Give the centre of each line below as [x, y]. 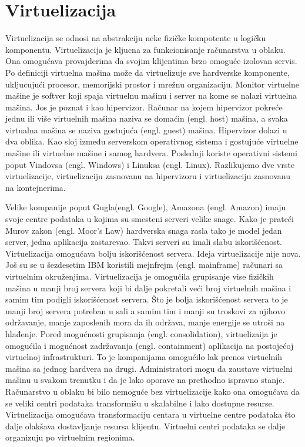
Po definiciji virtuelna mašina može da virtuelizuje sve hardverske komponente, [148, 72]
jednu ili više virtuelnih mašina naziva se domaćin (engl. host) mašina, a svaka [147, 118]
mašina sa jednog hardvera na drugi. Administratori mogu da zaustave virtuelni [149, 368]
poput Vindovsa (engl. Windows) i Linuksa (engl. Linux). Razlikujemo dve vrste [150, 164]
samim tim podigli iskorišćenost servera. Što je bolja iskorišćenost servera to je [147, 299]
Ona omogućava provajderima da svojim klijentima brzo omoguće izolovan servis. [151, 61]
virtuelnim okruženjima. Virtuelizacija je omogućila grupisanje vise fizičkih [140, 276]
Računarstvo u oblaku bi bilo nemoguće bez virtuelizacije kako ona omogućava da [152, 391]
